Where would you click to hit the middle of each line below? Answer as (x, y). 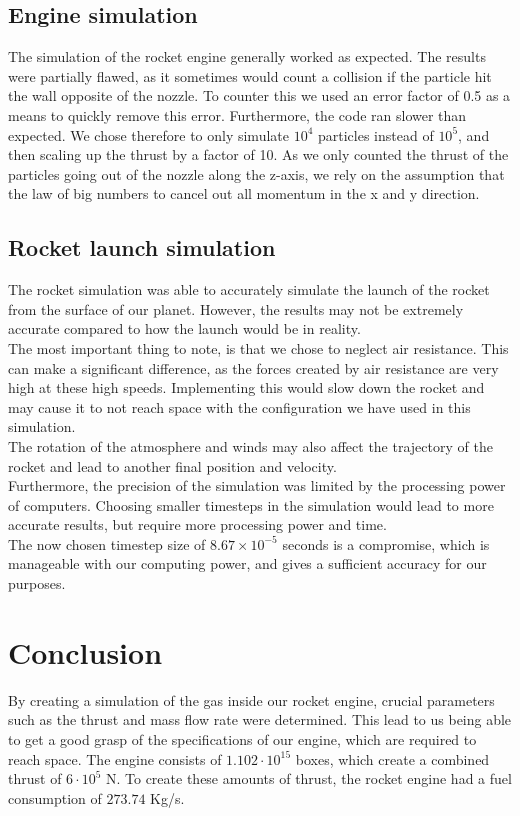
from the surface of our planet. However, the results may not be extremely (236, 308)
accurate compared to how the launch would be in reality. (184, 328)
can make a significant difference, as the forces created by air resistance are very (253, 367)
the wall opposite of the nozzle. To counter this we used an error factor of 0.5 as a (259, 95)
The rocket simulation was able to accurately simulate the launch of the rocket (249, 289)
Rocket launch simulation (142, 247)
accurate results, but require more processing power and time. (197, 524)
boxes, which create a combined (392, 758)
